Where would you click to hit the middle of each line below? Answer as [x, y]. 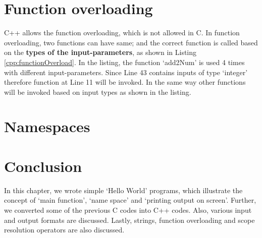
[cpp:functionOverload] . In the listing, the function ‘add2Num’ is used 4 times [124, 62]
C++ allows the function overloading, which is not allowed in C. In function [122, 33]
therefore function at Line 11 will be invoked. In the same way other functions [125, 82]
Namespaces [47, 126]
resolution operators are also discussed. [64, 230]
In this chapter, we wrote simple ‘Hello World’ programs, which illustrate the [123, 190]
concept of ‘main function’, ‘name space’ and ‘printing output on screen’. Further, [130, 200]
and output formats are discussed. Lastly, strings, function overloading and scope [129, 220]
